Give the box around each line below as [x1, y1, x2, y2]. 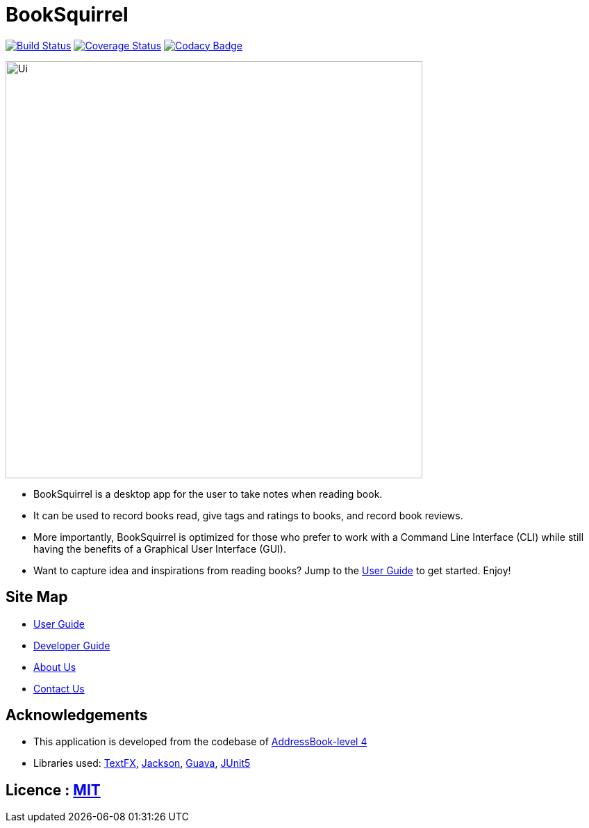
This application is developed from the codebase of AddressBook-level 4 [33, 736, 367, 748]
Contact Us [33, 682, 85, 695]
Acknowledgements [6, 706, 148, 724]
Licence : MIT [6, 781, 101, 799]
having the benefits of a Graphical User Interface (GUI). [33, 542, 287, 555]
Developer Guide [33, 639, 110, 651]
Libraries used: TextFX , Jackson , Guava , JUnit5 [33, 757, 251, 770]
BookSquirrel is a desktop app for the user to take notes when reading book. [33, 487, 383, 500]
